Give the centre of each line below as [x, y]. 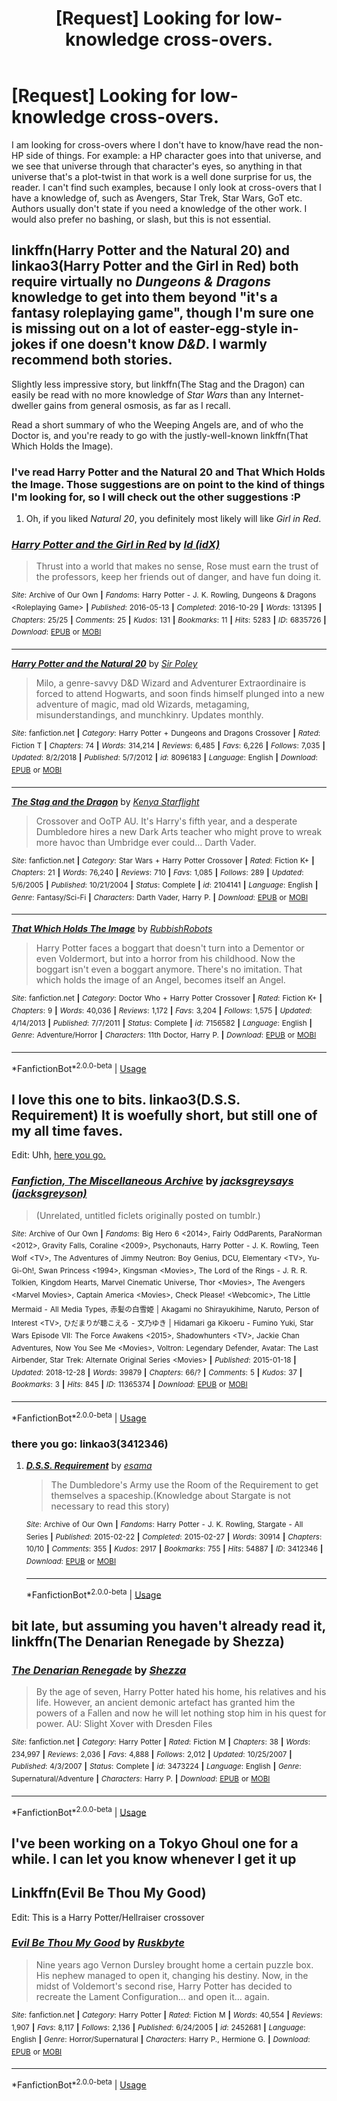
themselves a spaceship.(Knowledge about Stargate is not [170, 1496]
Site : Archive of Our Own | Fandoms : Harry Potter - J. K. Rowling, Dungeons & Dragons [164, 595]
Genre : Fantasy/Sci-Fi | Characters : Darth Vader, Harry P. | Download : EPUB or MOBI [160, 897]
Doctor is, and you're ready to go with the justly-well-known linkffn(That [160, 435]
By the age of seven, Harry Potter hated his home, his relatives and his [181, 1692]
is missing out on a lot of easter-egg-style [144, 328]
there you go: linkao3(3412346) [90, 1444]
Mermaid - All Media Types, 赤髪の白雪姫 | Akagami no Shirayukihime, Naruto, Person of [165, 1309]
